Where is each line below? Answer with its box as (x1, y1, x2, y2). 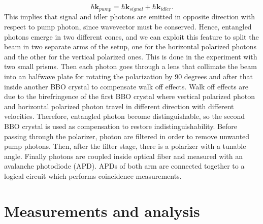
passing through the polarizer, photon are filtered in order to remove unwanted (4, 131, 250, 141)
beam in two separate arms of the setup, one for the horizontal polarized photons (4, 41, 257, 52)
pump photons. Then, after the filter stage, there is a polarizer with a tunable (4, 141, 246, 151)
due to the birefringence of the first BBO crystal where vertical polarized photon (4, 91, 255, 102)
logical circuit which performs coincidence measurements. (4, 170, 182, 181)
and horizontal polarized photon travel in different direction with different (4, 101, 234, 111)
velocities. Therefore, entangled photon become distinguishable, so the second (4, 111, 245, 121)
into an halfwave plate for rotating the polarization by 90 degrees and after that (4, 71, 253, 82)
